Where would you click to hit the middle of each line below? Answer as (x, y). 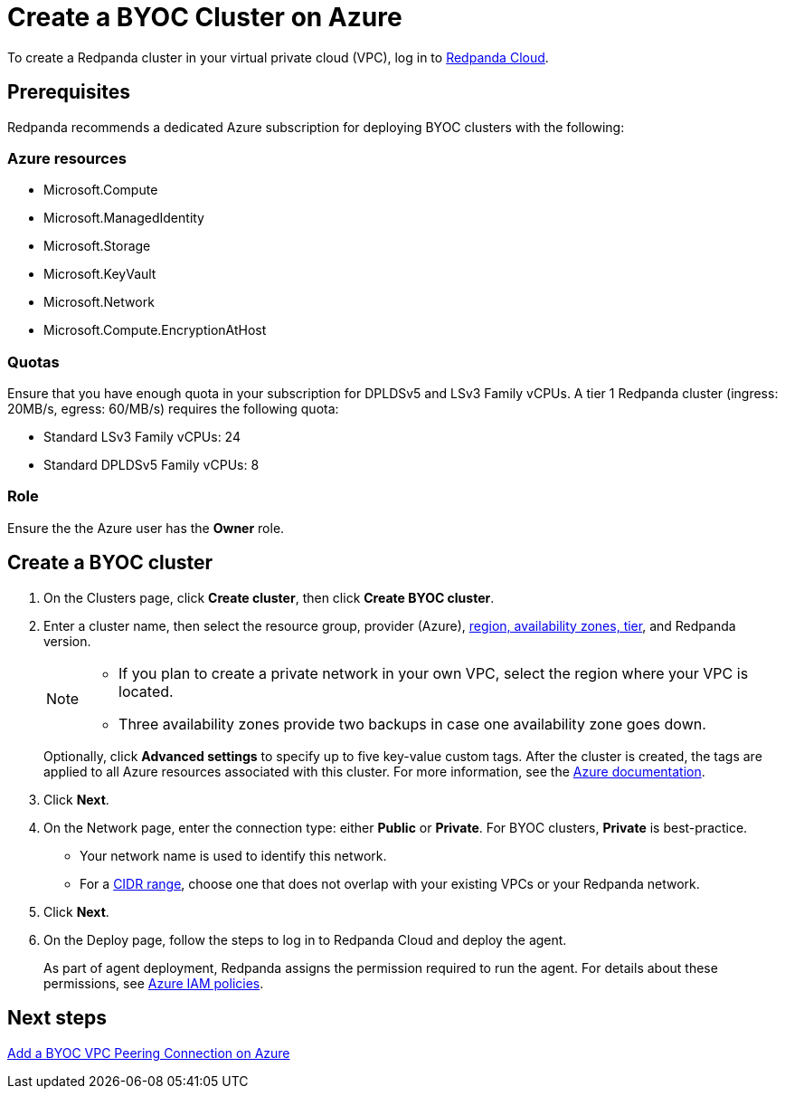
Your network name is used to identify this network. (233, 855)
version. (67, 641)
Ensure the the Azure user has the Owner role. (146, 528)
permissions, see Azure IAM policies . (154, 983)
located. (146, 691)
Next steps (57, 1018)
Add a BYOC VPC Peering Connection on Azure (149, 1053)
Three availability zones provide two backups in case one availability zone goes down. (412, 724)
